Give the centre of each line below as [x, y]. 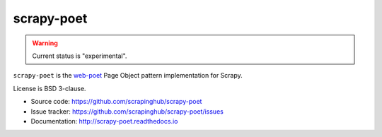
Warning [45, 43]
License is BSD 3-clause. [50, 88]
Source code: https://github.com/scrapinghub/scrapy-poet [116, 102]
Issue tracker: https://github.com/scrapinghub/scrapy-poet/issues [127, 111]
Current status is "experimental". [80, 56]
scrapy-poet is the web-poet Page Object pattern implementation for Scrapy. [128, 76]
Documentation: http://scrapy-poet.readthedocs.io [104, 121]
